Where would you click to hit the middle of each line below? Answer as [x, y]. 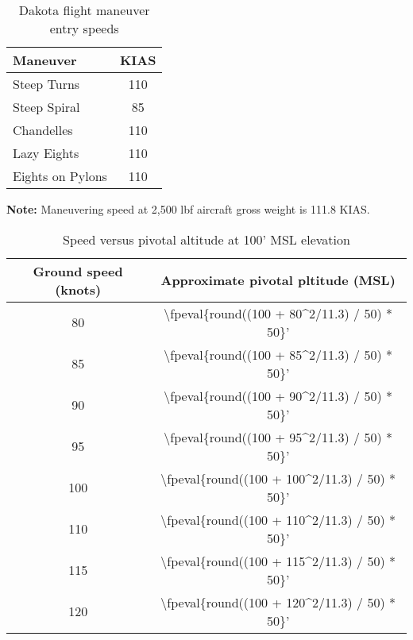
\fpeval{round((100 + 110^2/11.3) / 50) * [278, 519]
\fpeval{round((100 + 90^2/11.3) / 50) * [278, 395]
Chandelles [43, 130]
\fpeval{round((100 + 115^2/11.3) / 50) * [278, 561]
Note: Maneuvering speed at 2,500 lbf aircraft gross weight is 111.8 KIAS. [188, 209]
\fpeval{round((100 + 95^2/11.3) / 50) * [278, 437]
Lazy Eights [46, 153]
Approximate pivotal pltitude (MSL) [278, 280]
